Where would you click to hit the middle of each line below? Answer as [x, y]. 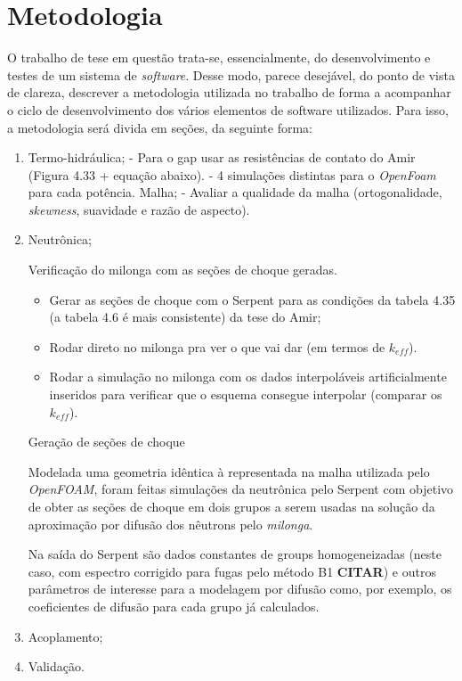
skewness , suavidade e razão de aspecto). [139, 209]
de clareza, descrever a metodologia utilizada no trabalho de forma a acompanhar [229, 92]
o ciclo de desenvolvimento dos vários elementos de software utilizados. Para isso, [228, 109]
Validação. [56, 666]
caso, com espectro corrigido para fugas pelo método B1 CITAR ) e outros [232, 571]
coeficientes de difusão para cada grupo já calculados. [174, 606]
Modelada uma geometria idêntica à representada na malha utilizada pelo [229, 471]
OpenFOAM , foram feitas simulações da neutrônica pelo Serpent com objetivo [241, 489]
